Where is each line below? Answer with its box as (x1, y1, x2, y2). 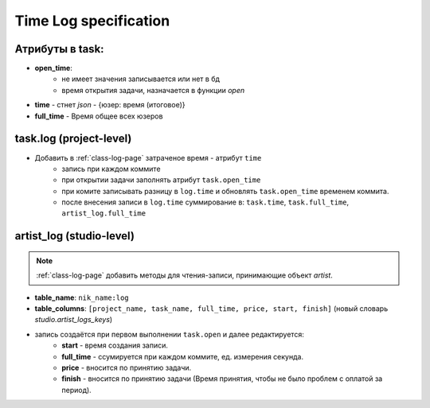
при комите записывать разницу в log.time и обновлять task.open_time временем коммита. (61, 186, 389, 196)
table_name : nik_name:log (34, 293, 129, 302)
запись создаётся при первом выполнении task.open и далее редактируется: (34, 329, 304, 339)
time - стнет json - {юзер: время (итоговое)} (34, 100, 186, 110)
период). (61, 385, 92, 394)
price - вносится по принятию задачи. (61, 363, 192, 373)
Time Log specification (14, 12, 170, 29)
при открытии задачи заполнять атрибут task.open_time (61, 175, 261, 185)
